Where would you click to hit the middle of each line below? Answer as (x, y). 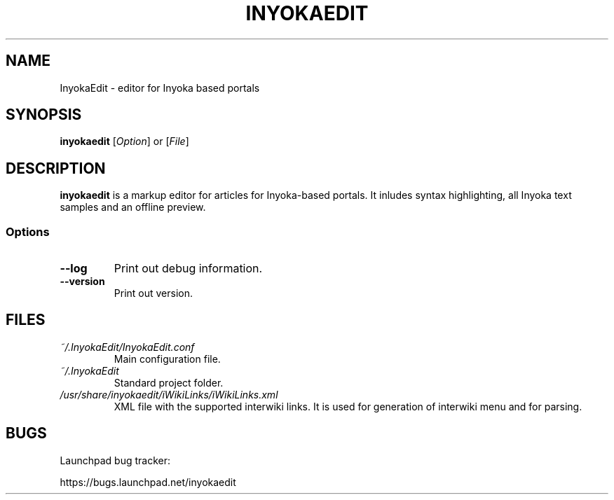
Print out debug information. (188, 269)
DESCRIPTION (56, 168)
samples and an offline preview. (133, 207)
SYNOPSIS (44, 115)
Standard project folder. (169, 382)
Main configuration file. (167, 359)
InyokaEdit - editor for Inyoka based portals (160, 88)
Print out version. (153, 293)
